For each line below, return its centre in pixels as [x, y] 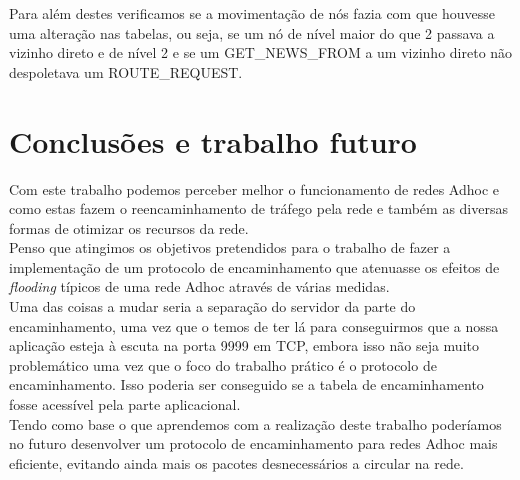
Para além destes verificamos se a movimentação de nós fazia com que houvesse [252, 13]
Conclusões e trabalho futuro [213, 140]
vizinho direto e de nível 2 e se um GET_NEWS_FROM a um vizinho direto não [261, 52]
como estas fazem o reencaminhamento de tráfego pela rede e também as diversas [258, 208]
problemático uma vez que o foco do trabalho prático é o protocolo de [223, 364]
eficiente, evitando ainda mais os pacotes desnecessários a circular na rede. [236, 462]
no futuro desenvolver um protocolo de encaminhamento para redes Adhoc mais [253, 443]
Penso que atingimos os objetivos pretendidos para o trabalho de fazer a [230, 247]
